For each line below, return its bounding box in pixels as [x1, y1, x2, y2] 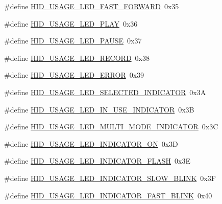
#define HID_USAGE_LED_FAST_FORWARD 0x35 [4, 1, 179, 11]
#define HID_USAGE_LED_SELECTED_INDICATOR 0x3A [4, 86, 206, 97]
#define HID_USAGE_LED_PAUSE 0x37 [4, 35, 142, 46]
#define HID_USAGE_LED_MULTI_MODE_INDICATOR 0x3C [4, 121, 218, 132]
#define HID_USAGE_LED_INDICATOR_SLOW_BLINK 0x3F [4, 172, 216, 183]
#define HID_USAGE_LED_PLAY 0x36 [4, 18, 138, 29]
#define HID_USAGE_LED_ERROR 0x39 [4, 70, 144, 80]
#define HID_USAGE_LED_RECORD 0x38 [4, 52, 150, 63]
